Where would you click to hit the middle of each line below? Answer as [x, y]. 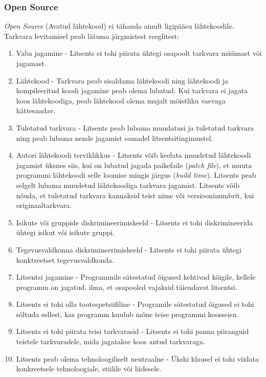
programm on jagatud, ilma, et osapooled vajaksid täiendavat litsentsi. [127, 287]
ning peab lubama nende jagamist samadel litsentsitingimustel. [115, 138]
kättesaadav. [36, 110]
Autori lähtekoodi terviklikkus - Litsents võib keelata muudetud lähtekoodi [134, 155]
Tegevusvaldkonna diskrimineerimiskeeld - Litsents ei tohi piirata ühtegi [129, 249]
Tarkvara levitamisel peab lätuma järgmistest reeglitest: [92, 36]
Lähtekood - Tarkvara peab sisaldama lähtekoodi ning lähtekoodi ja [122, 80]
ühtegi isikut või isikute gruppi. [65, 232]
